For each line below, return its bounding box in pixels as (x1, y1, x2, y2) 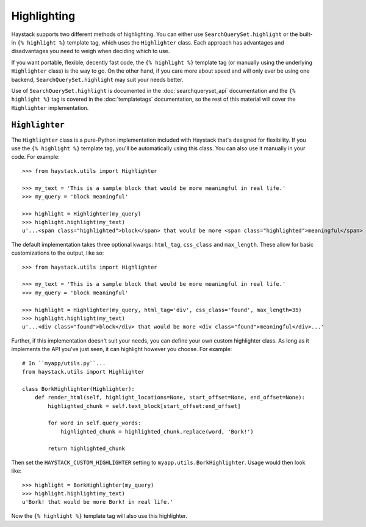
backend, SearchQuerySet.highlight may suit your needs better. (11, 76, 184, 83)
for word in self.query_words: (48, 420, 142, 427)
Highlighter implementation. (11, 104, 89, 111)
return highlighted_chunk (48, 445, 125, 452)
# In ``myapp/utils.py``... (22, 360, 106, 366)
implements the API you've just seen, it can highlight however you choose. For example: (11, 346, 232, 353)
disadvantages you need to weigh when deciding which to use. (11, 48, 170, 55)
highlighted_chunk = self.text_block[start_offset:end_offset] (48, 402, 241, 409)
